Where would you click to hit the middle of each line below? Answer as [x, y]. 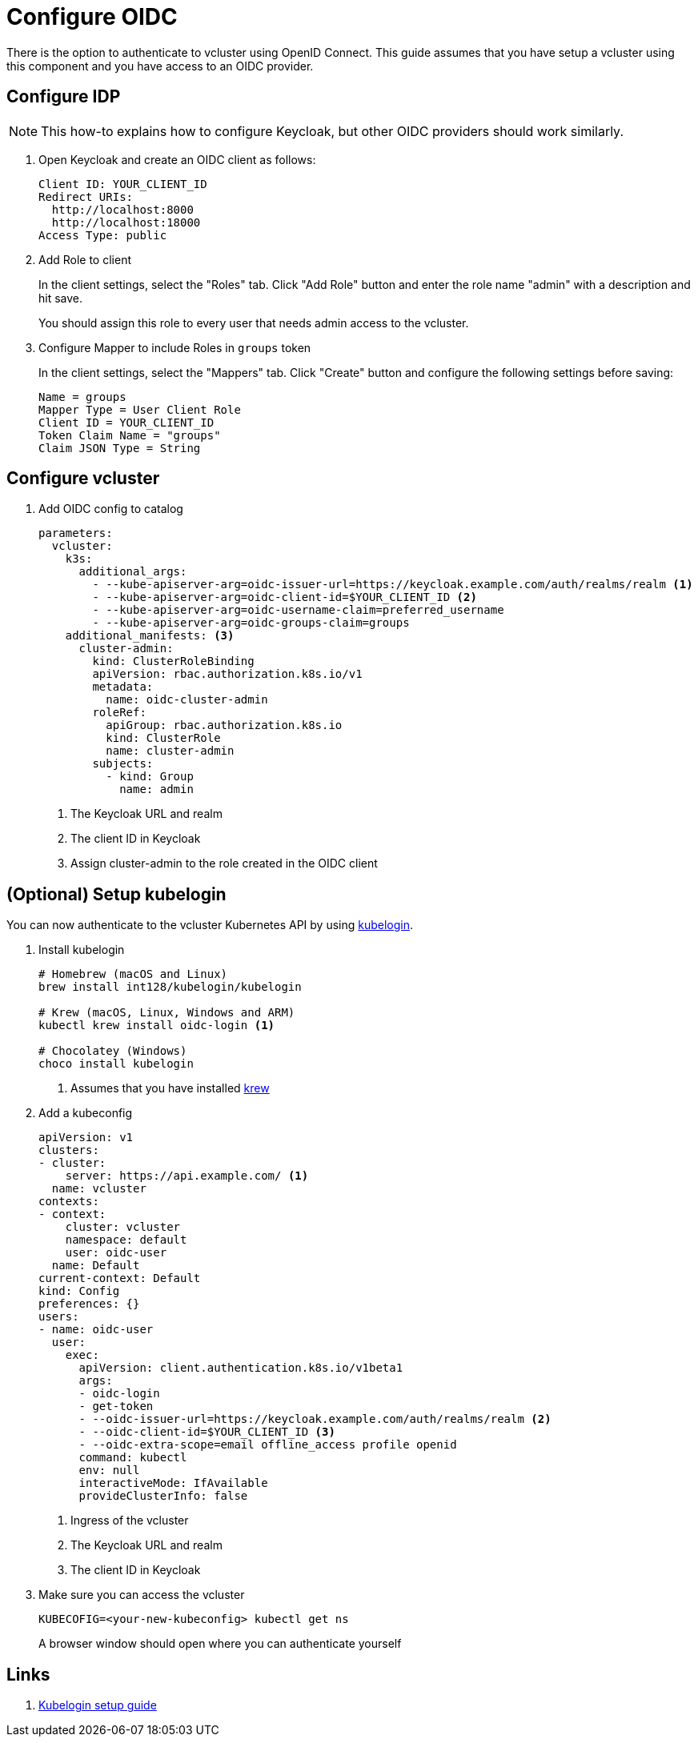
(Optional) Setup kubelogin [116, 894]
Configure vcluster [83, 479]
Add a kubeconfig [86, 1113]
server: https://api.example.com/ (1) [187, 1176]
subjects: [123, 764]
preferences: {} [89, 1304]
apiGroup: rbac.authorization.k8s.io [224, 725]
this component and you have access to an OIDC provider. [160, 66]
